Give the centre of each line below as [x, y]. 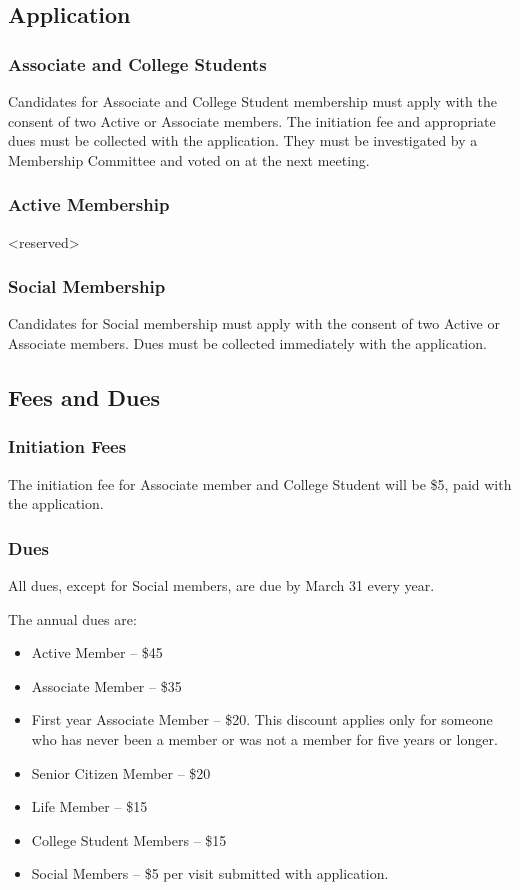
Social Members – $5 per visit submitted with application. [210, 873]
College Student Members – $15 [129, 839]
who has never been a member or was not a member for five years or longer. [264, 738]
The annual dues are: [72, 618]
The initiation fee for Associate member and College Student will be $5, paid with [260, 483]
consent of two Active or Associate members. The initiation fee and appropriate [252, 120]
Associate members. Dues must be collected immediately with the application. [247, 343]
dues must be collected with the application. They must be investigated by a [243, 140]
